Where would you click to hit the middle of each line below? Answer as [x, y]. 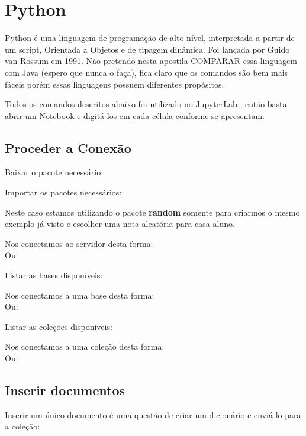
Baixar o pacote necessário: [54, 172]
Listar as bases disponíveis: [54, 275]
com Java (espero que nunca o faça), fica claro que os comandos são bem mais [146, 72]
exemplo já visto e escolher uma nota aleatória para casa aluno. [120, 224]
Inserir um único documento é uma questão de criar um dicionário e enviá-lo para [153, 414]
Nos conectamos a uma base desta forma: [80, 295]
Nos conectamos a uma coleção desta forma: [85, 346]
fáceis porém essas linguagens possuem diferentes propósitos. [115, 84]
